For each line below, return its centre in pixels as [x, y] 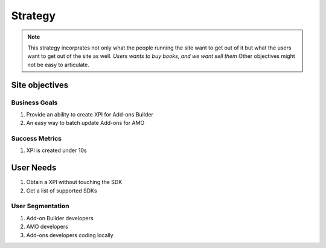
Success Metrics [37, 139]
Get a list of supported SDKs [62, 191]
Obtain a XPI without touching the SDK [74, 182]
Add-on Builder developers [60, 218]
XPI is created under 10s [56, 150]
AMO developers [47, 227]
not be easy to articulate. [59, 65]
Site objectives [40, 85]
